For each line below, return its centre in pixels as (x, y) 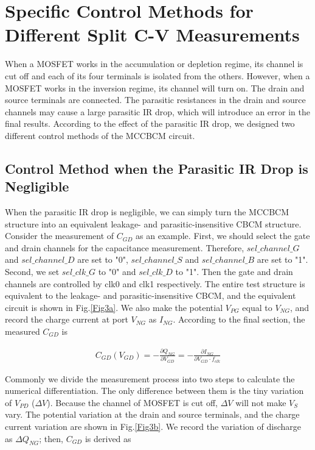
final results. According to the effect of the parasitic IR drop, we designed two (150, 123)
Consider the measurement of (60, 236)
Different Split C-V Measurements (152, 34)
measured (22, 331)
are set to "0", (103, 259)
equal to (257, 307)
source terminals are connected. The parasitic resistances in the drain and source (155, 100)
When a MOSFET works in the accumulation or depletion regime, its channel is (154, 64)
